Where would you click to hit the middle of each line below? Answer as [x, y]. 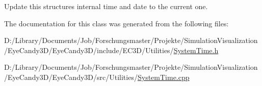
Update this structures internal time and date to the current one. [106, 6]
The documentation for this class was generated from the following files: [116, 23]
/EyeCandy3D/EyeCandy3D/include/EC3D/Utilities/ [89, 50]
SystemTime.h [196, 50]
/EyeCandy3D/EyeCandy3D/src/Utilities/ [71, 77]
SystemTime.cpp [163, 77]
